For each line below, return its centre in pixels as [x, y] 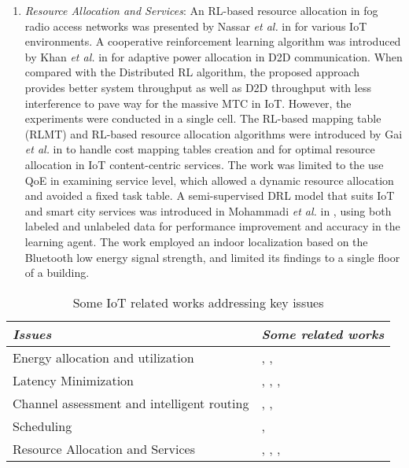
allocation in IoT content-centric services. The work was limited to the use [204, 164]
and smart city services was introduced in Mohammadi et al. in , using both [208, 210]
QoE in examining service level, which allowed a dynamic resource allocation [209, 180]
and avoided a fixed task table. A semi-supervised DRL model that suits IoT [210, 195]
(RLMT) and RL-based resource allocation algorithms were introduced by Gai [214, 133]
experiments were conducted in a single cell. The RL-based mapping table [203, 118]
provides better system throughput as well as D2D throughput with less [198, 87]
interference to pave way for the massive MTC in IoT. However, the [188, 103]
